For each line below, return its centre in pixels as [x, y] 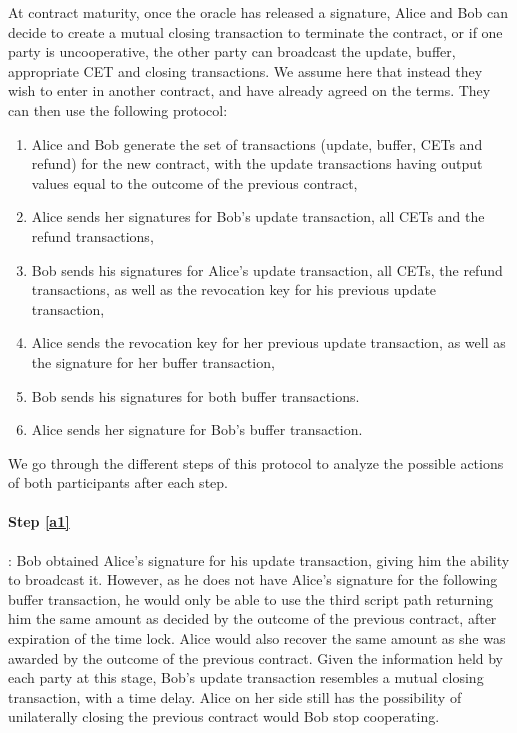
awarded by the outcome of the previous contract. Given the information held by [256, 657]
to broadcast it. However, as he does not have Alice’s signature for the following [253, 579]
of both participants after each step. [118, 482]
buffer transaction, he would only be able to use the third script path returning [251, 598]
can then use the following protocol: [118, 109]
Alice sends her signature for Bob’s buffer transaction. [197, 429]
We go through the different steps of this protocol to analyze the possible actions [256, 462]
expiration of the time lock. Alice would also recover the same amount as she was [257, 638]
